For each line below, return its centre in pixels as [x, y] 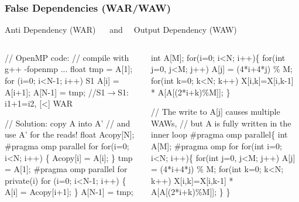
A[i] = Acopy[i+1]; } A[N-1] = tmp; [69, 192]
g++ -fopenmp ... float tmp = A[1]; [69, 69]
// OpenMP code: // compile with [67, 57]
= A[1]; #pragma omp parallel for [66, 169]
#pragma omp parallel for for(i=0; [67, 146]
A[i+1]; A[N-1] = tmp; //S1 [55, 92]
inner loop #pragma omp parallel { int [219, 134]
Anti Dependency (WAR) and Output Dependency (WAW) [121, 30]
